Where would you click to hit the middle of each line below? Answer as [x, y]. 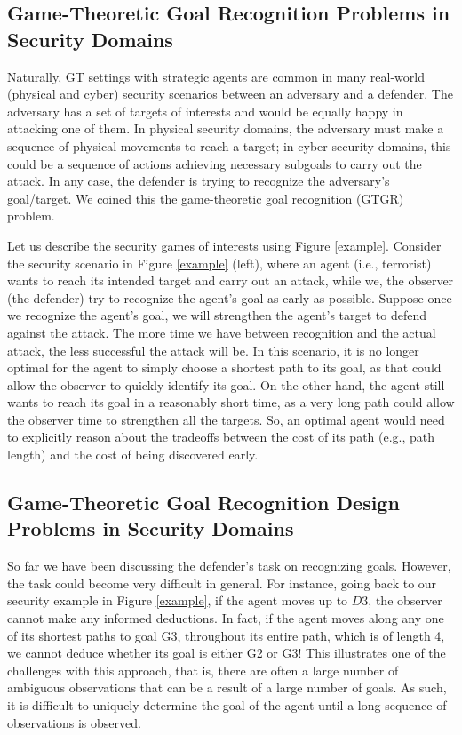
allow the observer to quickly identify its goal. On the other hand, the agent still [226, 384]
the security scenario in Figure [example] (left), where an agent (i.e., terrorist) [219, 263]
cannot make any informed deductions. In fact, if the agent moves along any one [226, 618]
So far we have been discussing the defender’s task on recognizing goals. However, [229, 566]
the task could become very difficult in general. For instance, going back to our [222, 583]
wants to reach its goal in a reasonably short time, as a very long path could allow [231, 402]
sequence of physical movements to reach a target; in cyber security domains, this [229, 145]
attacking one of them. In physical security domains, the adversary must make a [226, 128]
